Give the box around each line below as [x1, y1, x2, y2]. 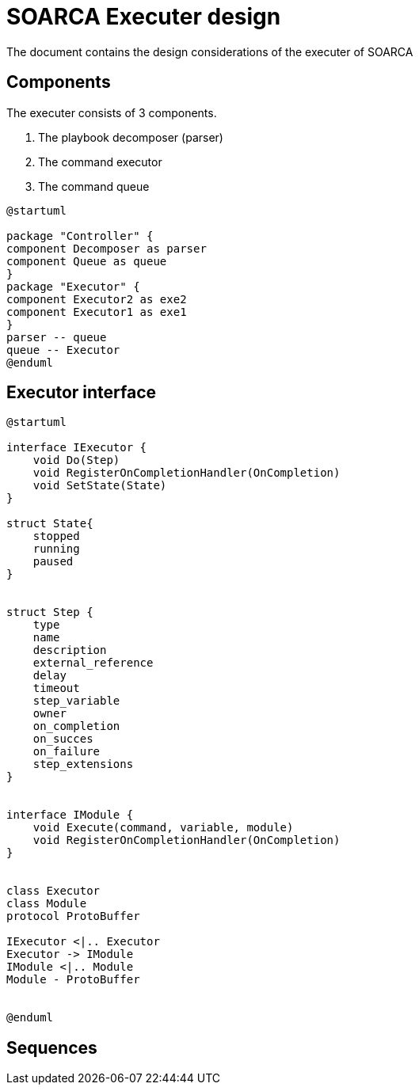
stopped [32, 530, 80, 543]
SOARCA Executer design [6, 3, 281, 30]
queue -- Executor [6, 343, 120, 356]
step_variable [32, 694, 120, 708]
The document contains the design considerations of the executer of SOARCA [6, 44, 413, 59]
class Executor [6, 884, 101, 898]
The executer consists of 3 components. [6, 105, 217, 120]
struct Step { [6, 606, 93, 619]
